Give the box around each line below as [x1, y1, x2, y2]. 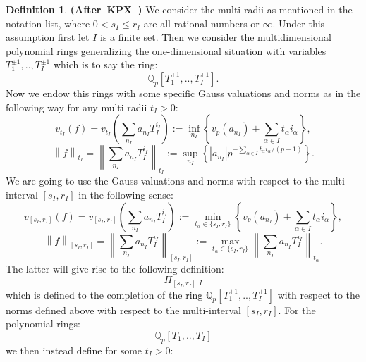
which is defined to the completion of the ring [6, 287, 203, 301]
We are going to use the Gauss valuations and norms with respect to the [6, 173, 319, 188]
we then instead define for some [6, 342, 142, 357]
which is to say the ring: [53, 57, 158, 72]
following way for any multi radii [6, 99, 147, 114]
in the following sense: [78, 187, 173, 201]
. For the [278, 302, 316, 317]
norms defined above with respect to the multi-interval [6, 302, 241, 317]
